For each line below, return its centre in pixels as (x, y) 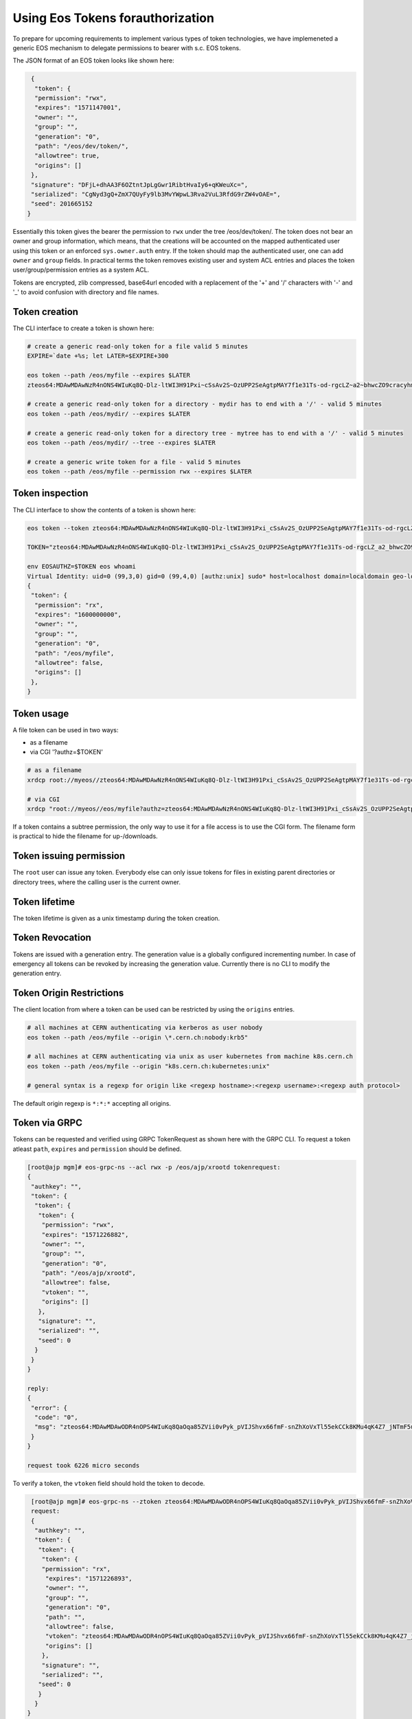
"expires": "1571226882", (85, 1235)
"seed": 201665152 (62, 204)
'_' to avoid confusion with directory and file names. (86, 292)
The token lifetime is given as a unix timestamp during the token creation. (116, 918)
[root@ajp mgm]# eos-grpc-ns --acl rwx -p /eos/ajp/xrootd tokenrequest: (154, 1167)
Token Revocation (52, 938)
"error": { (49, 1408)
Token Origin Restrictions (68, 993)
